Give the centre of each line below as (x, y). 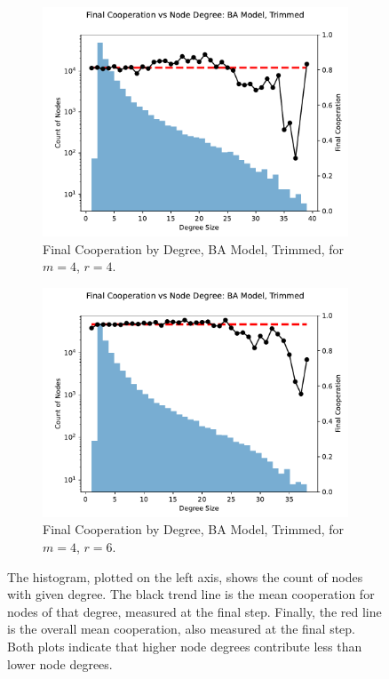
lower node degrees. (60, 663)
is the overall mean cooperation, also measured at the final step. (182, 629)
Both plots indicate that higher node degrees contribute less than (185, 646)
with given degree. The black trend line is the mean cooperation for (191, 594)
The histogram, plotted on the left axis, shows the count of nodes (185, 576)
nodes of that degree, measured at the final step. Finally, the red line (194, 611)
